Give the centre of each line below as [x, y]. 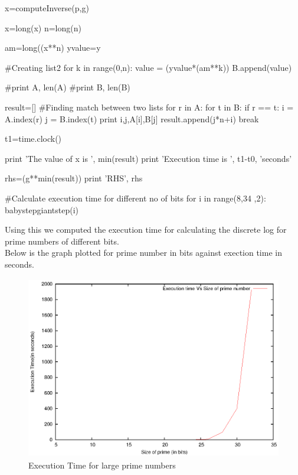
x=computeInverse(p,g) [47, 8]
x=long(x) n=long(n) [43, 27]
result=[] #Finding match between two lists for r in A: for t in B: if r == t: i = [149, 107]
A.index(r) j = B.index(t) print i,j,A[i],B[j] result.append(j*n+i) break [132, 118]
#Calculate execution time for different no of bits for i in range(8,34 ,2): [135, 198]
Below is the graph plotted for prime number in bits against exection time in [143, 253]
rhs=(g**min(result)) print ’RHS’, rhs [74, 178]
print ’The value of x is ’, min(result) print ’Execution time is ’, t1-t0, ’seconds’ [148, 158]
